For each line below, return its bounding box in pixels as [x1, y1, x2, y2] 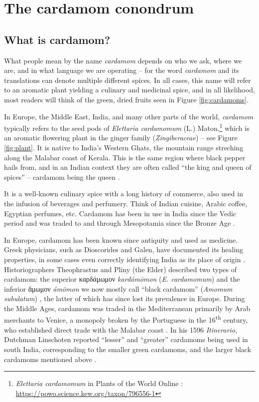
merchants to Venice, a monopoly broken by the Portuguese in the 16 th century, [4, 313, 248, 325]
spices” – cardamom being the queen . [4, 171, 120, 182]
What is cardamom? [4, 31, 111, 47]
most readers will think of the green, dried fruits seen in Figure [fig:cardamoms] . [4, 94, 249, 104]
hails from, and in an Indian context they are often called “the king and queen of [4, 162, 252, 172]
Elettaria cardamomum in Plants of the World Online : [15, 378, 183, 389]
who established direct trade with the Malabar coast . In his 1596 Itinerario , [4, 324, 237, 335]
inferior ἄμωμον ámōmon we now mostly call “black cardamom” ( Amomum [4, 283, 233, 294]
